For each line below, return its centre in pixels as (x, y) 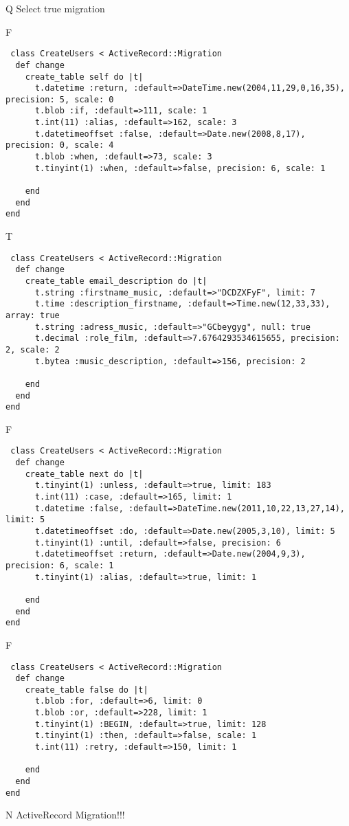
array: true (33, 315)
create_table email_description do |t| (116, 281)
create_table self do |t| (84, 77)
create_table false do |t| (87, 690)
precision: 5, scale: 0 (60, 99)
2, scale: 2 (33, 349)
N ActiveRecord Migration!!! (65, 815)
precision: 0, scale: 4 (60, 145)
